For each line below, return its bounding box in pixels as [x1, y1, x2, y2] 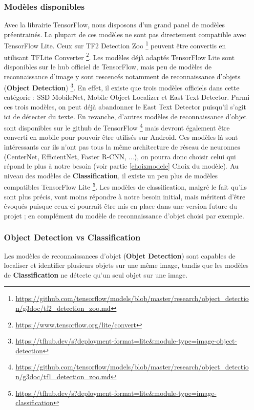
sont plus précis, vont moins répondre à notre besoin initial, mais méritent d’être [4, 191, 246, 201]
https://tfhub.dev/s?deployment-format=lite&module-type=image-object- [15, 336, 237, 346]
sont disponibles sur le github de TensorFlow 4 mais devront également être [4, 121, 230, 132]
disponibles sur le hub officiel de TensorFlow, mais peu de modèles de [4, 61, 212, 71]
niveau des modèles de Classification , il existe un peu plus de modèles [4, 170, 218, 180]
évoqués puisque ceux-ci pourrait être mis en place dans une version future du [4, 201, 237, 211]
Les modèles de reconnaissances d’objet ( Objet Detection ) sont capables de [4, 250, 235, 260]
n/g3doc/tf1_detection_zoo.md [15, 371, 111, 381]
